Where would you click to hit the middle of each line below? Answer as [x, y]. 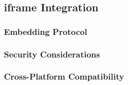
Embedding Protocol [46, 31]
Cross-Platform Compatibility [64, 76]
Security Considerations [52, 54]
